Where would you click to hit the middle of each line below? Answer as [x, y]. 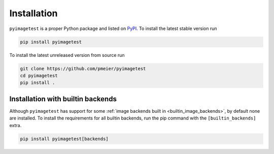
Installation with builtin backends [63, 99]
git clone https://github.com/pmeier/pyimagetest [83, 68]
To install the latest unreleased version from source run [67, 55]
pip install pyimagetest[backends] [64, 139]
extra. [15, 125]
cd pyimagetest [39, 75]
